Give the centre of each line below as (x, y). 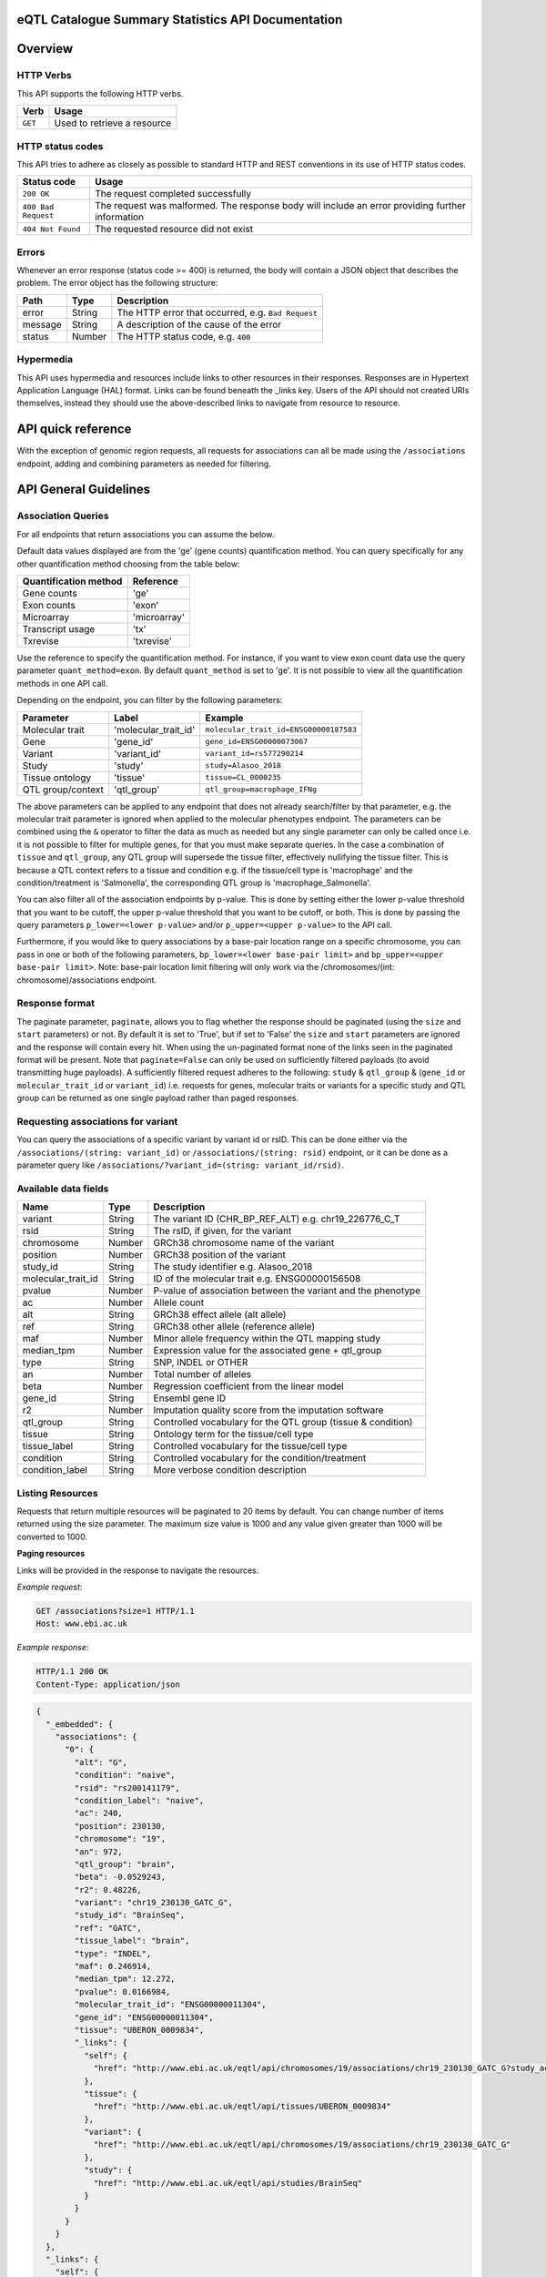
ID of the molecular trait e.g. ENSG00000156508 (257, 1279)
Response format (56, 1004)
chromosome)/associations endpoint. (87, 980)
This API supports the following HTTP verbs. (100, 93)
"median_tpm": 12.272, (125, 1979)
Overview (45, 49)
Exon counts (49, 605)
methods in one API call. (62, 683)
